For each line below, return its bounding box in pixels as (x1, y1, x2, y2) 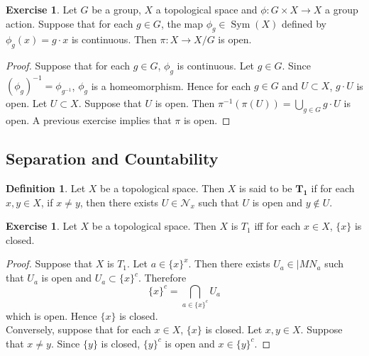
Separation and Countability (6, 148, 219, 169)
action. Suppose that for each (6, 16, 133, 30)
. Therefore (138, 270, 187, 285)
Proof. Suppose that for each (6, 58, 131, 73)
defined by (281, 16, 326, 30)
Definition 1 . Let (6, 181, 86, 196)
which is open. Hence (6, 308, 97, 323)
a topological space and (155, 2, 258, 16)
